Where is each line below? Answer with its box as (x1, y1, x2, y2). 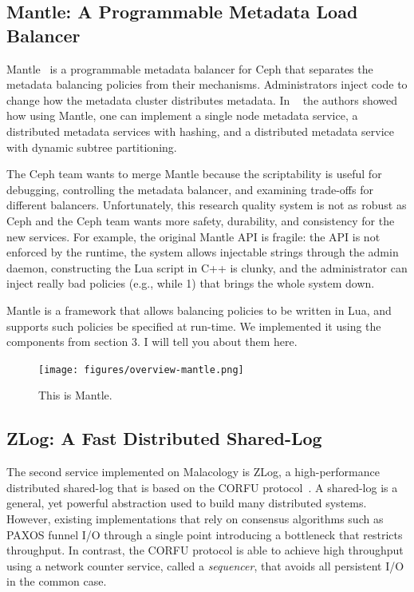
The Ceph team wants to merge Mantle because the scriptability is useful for (6, 165, 382, 182)
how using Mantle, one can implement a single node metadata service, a (6, 107, 358, 124)
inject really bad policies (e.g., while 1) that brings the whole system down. (6, 275, 375, 292)
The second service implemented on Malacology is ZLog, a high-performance (6, 463, 380, 480)
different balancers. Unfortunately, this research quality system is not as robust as (6, 197, 407, 213)
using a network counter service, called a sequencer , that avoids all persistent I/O (6, 557, 404, 574)
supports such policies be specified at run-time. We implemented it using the (6, 317, 381, 334)
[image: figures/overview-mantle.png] (38, 364, 244, 375)
